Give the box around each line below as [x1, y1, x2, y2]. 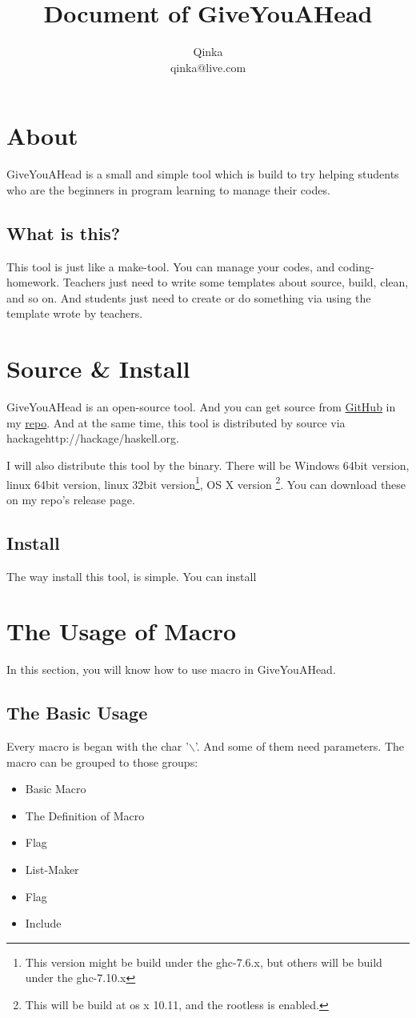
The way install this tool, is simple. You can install [6, 567, 257, 584]
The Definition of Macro [25, 807, 145, 824]
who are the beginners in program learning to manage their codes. [6, 181, 330, 198]
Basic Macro [25, 780, 86, 797]
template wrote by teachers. [6, 305, 143, 322]
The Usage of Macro [6, 615, 237, 647]
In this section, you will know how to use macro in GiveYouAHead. [6, 661, 336, 678]
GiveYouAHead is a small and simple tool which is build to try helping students [6, 166, 399, 182]
